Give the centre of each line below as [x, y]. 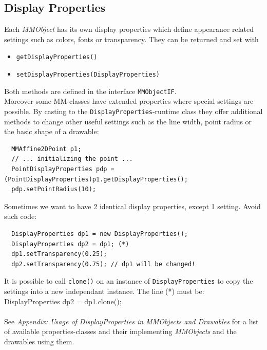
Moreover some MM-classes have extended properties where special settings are [129, 101]
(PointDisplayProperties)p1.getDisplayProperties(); [96, 179]
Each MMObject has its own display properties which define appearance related [129, 29]
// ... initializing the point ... [72, 159]
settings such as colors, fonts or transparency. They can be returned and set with [131, 39]
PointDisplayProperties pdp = [63, 169]
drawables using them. [39, 341]
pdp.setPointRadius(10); [54, 189]
